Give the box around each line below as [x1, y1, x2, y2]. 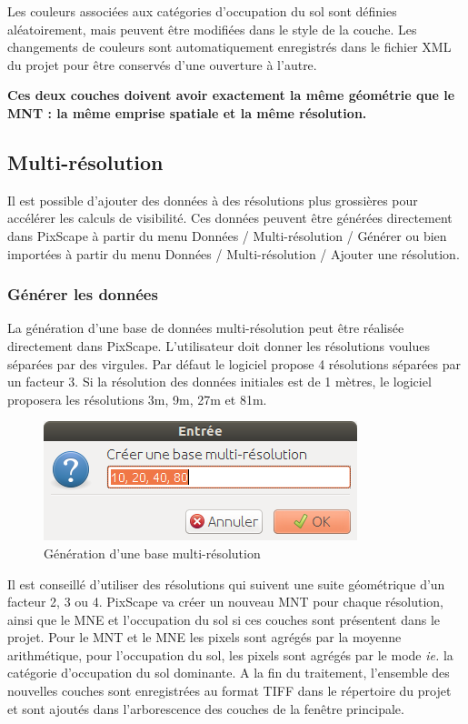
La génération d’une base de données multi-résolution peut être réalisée [7, 318, 404, 337]
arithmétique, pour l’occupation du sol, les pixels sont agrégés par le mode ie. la [7, 645, 453, 664]
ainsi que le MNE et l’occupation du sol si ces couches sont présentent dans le [7, 609, 441, 628]
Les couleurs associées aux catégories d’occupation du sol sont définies [7, 2, 397, 20]
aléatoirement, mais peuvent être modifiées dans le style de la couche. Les [7, 19, 417, 38]
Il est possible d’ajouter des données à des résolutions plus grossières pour [7, 190, 418, 209]
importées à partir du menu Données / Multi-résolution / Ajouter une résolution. [7, 244, 460, 263]
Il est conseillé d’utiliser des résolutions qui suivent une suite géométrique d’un [7, 574, 445, 593]
